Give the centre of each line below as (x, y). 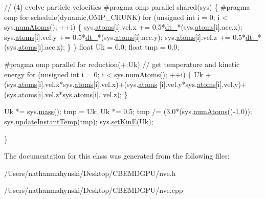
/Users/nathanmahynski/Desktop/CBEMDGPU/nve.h (90, 173)
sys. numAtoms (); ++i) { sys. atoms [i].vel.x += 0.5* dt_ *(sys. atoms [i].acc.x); (123, 27)
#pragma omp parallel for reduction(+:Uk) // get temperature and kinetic (122, 64)
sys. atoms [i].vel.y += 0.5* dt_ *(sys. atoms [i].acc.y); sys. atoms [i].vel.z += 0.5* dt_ (131, 37)
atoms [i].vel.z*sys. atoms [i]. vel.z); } (73, 94)
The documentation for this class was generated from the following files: (117, 156)
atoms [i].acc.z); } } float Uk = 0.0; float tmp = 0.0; (99, 47)
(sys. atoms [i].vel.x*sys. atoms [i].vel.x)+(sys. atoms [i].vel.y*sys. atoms (110, 84)
